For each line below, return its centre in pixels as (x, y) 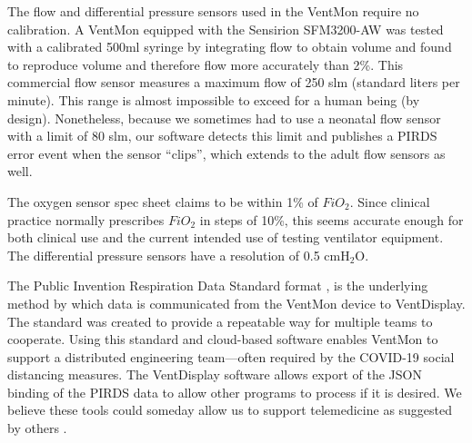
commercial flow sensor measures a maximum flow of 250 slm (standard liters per (234, 82)
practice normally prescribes (86, 219)
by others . (37, 428)
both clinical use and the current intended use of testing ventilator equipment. (226, 237)
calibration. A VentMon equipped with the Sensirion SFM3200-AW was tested (226, 29)
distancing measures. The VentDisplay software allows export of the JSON (215, 374)
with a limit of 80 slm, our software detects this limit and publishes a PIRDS (222, 136)
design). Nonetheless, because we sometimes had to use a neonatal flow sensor (224, 118)
